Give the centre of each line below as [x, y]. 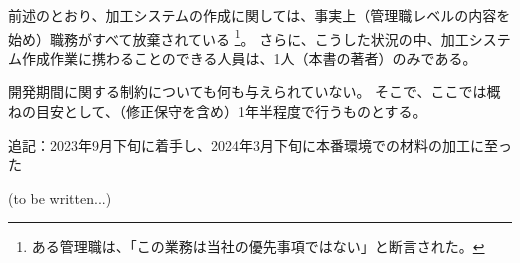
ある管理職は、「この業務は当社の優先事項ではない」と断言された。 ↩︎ [258, 246]
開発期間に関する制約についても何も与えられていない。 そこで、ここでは [247, 91]
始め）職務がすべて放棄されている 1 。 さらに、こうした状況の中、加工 [238, 37]
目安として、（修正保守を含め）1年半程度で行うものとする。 [231, 111]
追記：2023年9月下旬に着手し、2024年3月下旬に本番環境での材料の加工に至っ [260, 144]
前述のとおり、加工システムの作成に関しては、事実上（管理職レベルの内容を [259, 15]
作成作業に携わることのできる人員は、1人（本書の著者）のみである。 [249, 57]
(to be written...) [60, 197]
